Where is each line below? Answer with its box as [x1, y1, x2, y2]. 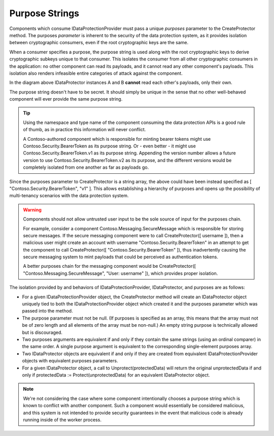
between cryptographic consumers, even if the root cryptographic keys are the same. [9, 40, 189, 46]
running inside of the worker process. [23, 417, 101, 423]
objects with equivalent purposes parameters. [22, 358, 118, 364]
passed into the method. [22, 308, 73, 314]
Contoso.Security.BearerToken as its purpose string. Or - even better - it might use [23, 143, 196, 149]
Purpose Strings [9, 8, 80, 19]
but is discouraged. [22, 329, 63, 335]
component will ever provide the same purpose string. [9, 96, 123, 102]
